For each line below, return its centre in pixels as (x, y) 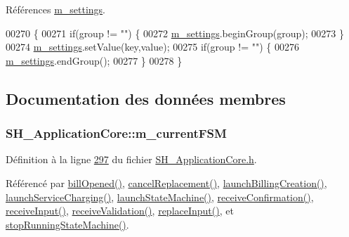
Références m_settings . (56, 9)
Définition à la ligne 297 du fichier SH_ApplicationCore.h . (131, 159)
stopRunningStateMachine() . (67, 224)
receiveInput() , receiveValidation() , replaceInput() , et (120, 211)
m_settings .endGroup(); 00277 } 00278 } (94, 60)
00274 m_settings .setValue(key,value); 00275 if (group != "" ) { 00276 (152, 47)
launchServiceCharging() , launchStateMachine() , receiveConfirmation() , (160, 197)
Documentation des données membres (146, 98)
